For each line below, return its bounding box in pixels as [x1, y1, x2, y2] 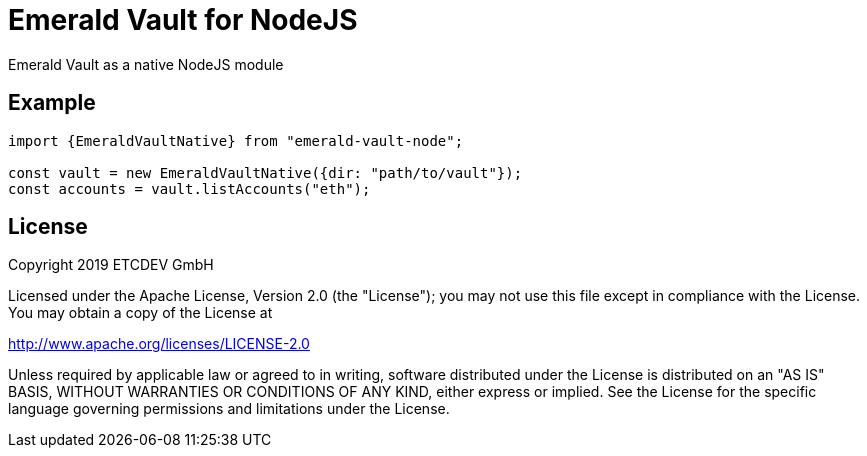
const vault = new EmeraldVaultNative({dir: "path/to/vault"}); [8, 164, 523, 181]
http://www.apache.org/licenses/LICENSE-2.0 [8, 335, 310, 353]
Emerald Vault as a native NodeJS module [8, 55, 284, 73]
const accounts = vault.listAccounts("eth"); [8, 180, 371, 197]
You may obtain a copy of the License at [8, 304, 273, 322]
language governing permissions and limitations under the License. [8, 400, 450, 418]
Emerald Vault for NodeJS [8, 3, 358, 37]
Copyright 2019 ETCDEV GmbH [8, 256, 214, 274]
